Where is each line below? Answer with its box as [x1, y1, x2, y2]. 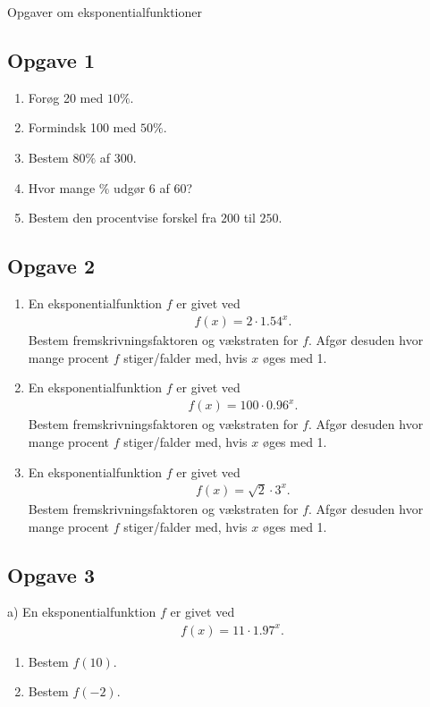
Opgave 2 [7, 252, 95, 280]
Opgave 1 [7, 46, 95, 73]
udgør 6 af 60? [114, 178, 193, 197]
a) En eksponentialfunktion [7, 602, 156, 621]
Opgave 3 [7, 560, 95, 588]
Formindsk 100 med [28, 118, 137, 137]
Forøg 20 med [28, 88, 104, 106]
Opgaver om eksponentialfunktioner [7, 3, 202, 21]
